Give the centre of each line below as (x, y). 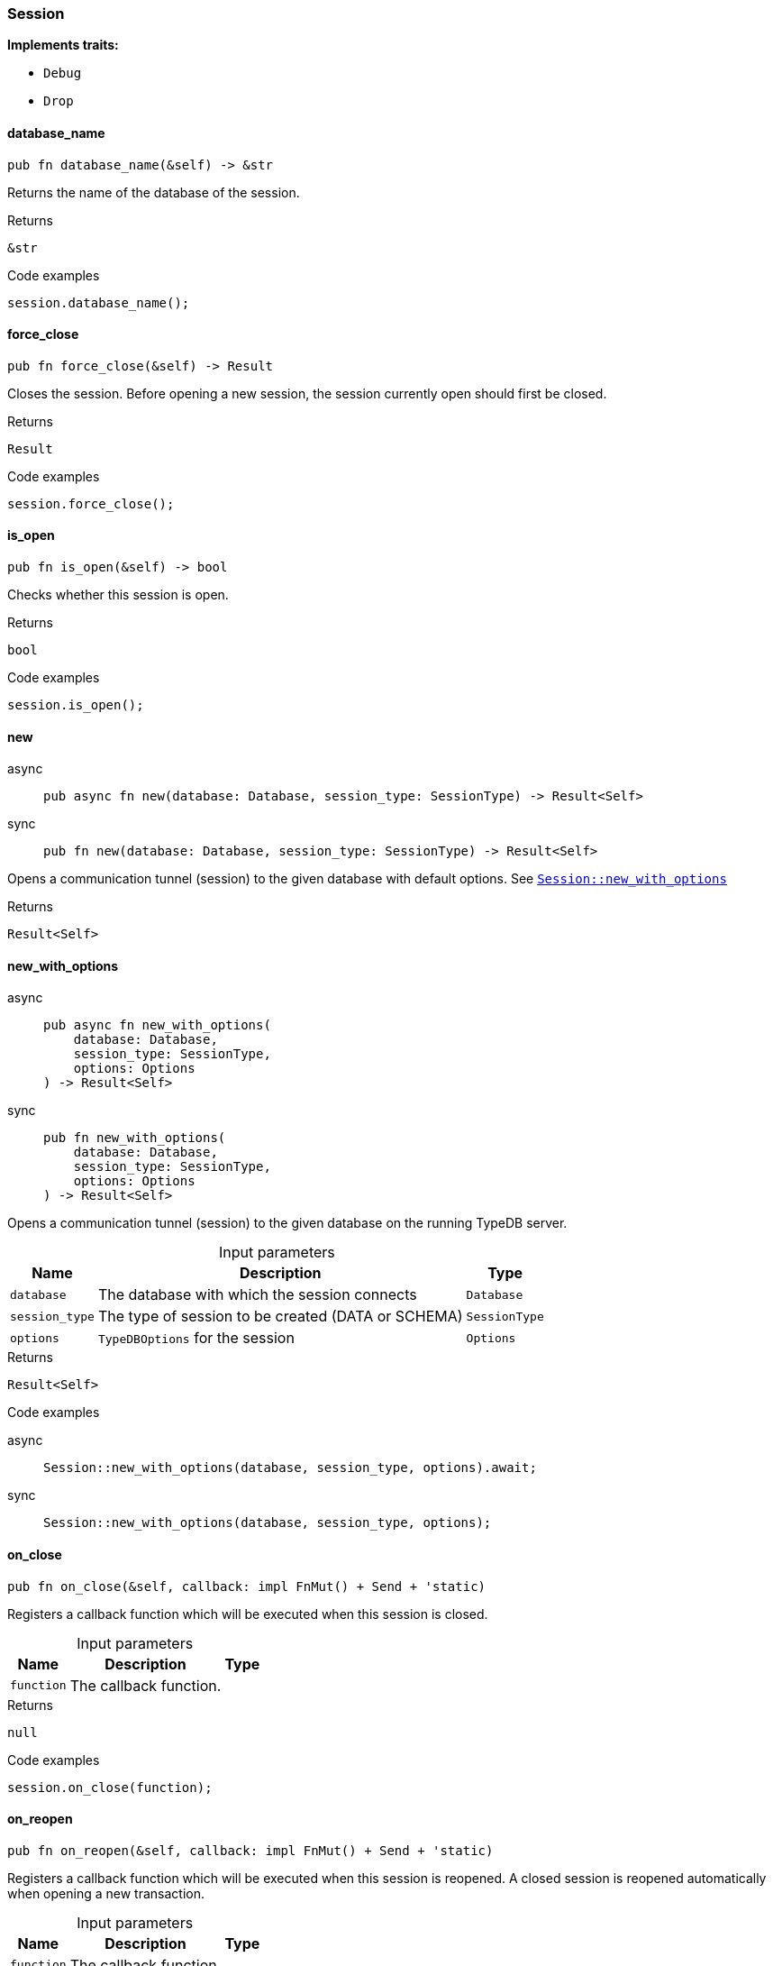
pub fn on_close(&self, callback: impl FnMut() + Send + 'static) (247, 1586)
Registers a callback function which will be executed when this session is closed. (248, 1614)
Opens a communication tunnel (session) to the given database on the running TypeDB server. (287, 1223)
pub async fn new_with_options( (157, 1025)
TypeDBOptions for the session (196, 1338)
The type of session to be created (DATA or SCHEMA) (280, 1317)
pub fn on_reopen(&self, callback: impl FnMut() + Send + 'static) (250, 1850)
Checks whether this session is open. (118, 595)
